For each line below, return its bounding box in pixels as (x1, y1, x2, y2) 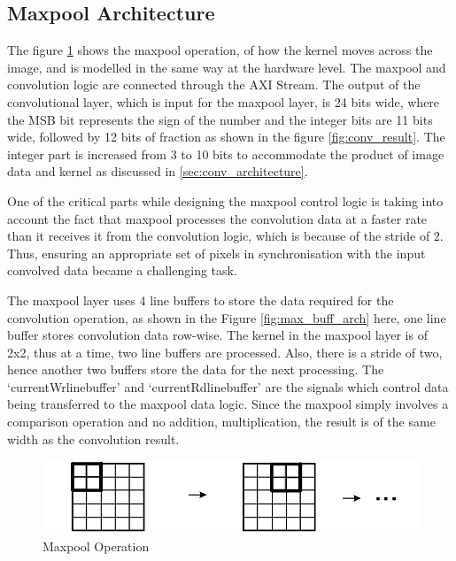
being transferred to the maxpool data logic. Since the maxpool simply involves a (7, 395, 449, 413)
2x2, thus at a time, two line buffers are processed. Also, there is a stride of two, (7, 342, 443, 361)
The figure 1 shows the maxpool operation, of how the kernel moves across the (7, 41, 433, 59)
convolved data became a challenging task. (7, 261, 237, 280)
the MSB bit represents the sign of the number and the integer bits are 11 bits (7, 110, 433, 128)
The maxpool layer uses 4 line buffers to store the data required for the (7, 290, 394, 309)
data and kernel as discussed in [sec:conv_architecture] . (7, 162, 308, 181)
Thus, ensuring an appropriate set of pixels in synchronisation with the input (7, 243, 426, 262)
